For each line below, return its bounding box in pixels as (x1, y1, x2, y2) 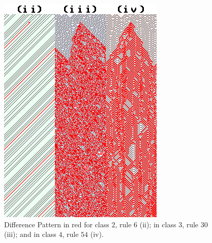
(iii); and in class (4, 229, 56, 239)
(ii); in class (139, 219, 176, 229)
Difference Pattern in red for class (4, 219, 109, 229)
